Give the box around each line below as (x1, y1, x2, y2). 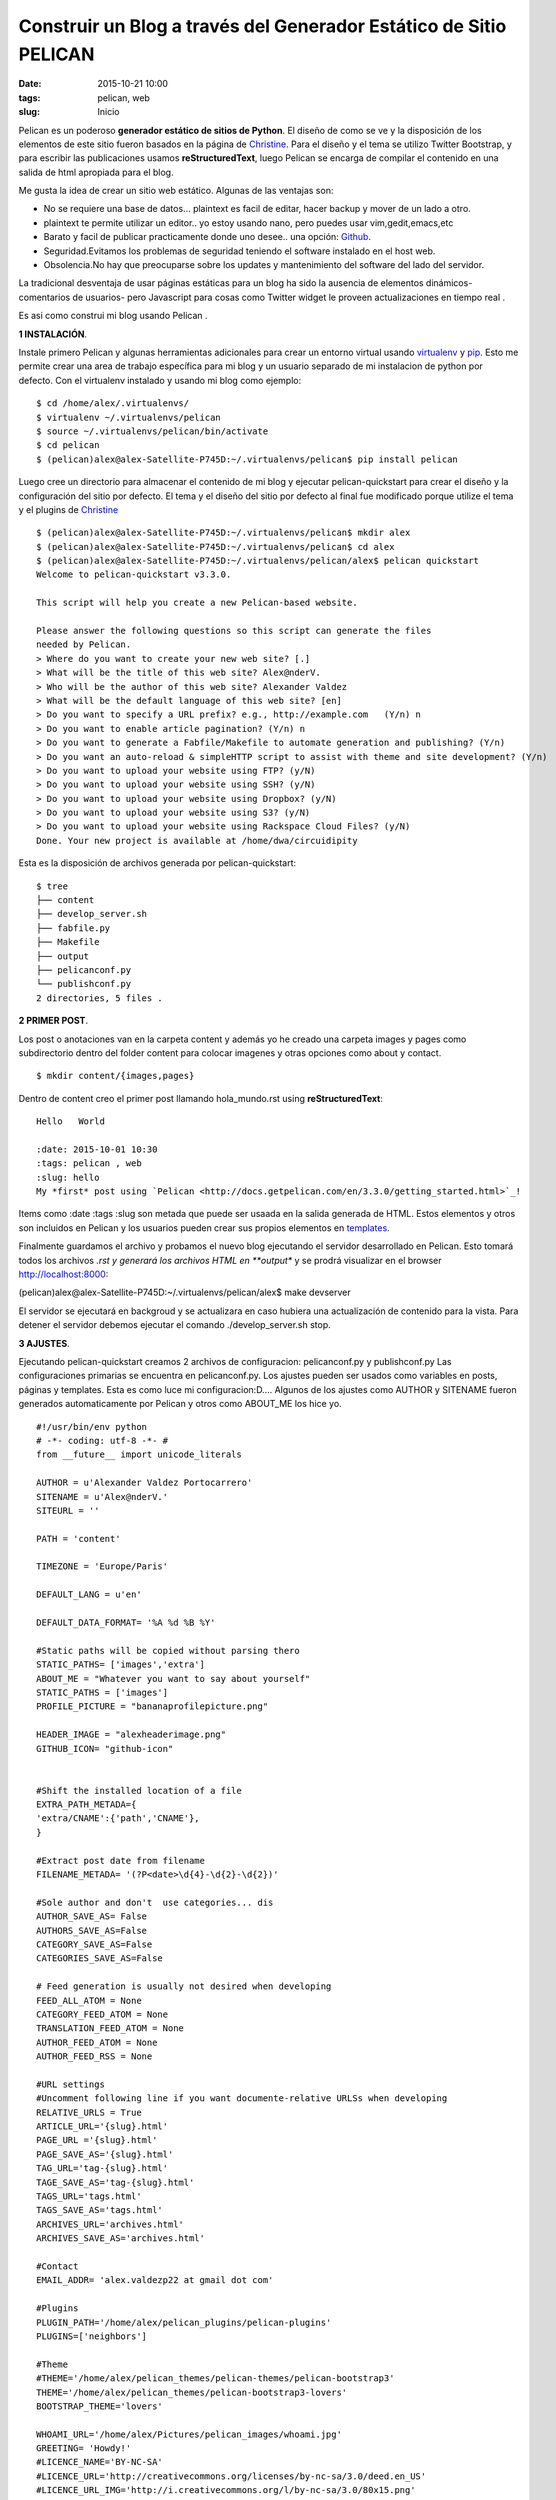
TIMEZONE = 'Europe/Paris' (36, 1561, 169, 1572)
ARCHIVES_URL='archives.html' (36, 2218, 185, 2230)
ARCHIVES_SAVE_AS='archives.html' (36, 2233, 205, 2244)
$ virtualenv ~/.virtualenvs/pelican (36, 411, 222, 423)
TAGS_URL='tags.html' (36, 2191, 142, 2202)
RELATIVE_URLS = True (36, 2106, 142, 2118)
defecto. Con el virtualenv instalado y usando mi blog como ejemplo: (18, 374, 302, 386)
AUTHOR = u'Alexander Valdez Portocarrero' (36, 1477, 253, 1489)
